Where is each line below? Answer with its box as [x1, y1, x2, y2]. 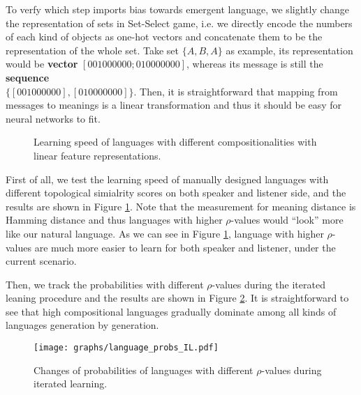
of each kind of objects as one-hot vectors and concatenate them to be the [6, 29, 323, 44]
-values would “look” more [230, 212, 344, 227]
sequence [6, 70, 50, 84]
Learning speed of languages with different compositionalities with [34, 134, 317, 149]
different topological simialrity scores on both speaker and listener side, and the [6, 185, 346, 200]
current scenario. [6, 254, 77, 268]
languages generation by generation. [6, 318, 159, 332]
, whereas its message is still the [186, 56, 323, 71]
